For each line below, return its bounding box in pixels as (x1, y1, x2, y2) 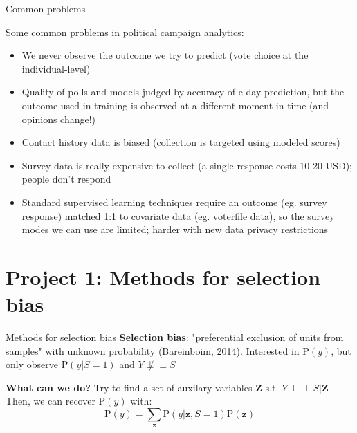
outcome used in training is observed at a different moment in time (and (21, 98, 329, 112)
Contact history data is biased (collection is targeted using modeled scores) (21, 135, 340, 149)
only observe (6, 357, 58, 371)
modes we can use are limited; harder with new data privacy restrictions (21, 222, 329, 237)
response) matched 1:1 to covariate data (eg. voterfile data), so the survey (21, 208, 335, 223)
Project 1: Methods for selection (6, 262, 321, 291)
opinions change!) (21, 111, 96, 126)
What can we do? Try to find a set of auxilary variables (6, 380, 253, 394)
